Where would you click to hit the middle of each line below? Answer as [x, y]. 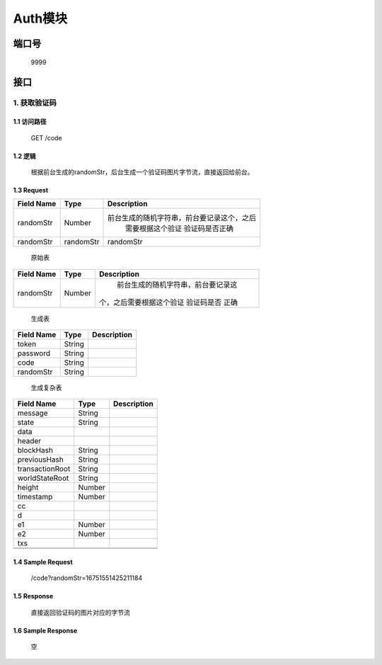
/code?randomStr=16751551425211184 [87, 578]
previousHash [40, 460]
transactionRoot [44, 469]
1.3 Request [31, 190]
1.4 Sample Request [43, 562]
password [34, 353]
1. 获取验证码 [35, 103]
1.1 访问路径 [30, 122]
